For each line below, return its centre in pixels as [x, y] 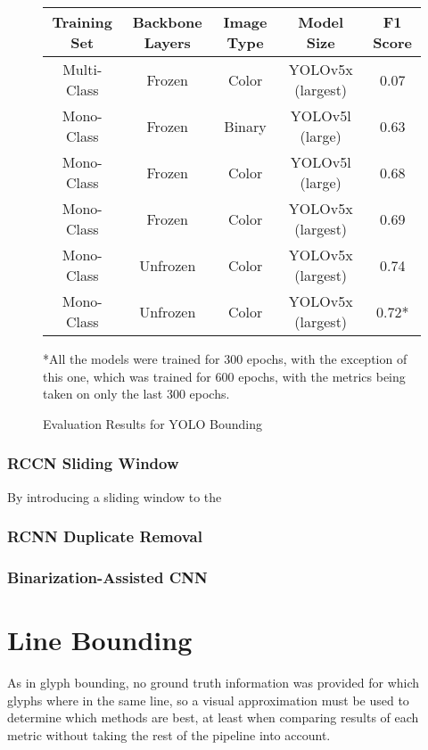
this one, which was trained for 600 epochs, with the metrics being [224, 376]
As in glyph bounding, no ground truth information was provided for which [214, 682]
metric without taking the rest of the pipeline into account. [169, 734]
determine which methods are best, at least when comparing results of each [213, 717]
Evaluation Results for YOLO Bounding [153, 423]
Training [82, 22]
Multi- [82, 69]
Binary [245, 126]
